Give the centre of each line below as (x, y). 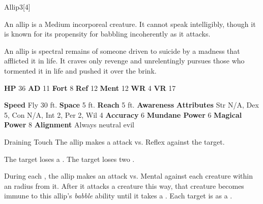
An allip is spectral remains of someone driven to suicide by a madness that (122, 50)
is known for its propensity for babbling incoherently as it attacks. (107, 34)
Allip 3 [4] (17, 7)
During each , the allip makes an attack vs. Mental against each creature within (128, 176)
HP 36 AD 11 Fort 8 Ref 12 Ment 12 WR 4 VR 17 (90, 88)
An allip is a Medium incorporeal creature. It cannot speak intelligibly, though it (130, 24)
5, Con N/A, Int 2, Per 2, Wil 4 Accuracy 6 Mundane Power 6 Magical (123, 114)
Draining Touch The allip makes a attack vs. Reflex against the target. (114, 141)
